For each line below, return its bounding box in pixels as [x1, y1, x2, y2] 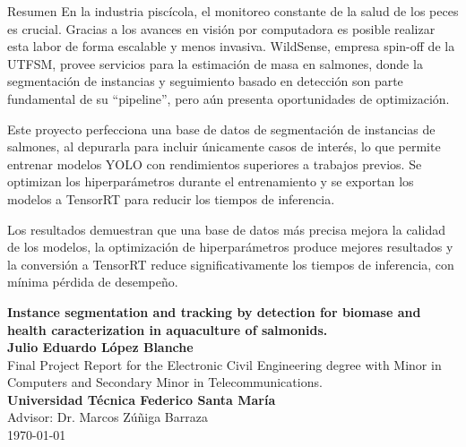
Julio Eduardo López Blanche [7, 338, 194, 357]
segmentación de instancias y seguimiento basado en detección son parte [7, 72, 403, 90]
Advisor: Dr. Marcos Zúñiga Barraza [7, 408, 208, 426]
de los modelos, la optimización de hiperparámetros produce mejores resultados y [7, 237, 453, 256]
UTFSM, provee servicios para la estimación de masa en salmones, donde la [7, 54, 423, 73]
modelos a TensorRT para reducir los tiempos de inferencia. [7, 189, 335, 208]
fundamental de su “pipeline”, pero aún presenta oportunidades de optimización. [7, 89, 450, 107]
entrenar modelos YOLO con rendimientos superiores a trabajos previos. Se [7, 154, 422, 173]
